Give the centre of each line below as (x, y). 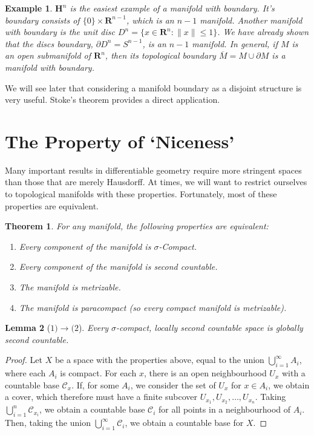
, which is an (150, 20)
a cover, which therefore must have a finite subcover (101, 397)
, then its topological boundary (160, 55)
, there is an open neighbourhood (205, 373)
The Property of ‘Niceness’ (120, 141)
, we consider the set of (173, 384)
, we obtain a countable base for (184, 423)
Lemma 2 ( (28, 328)
